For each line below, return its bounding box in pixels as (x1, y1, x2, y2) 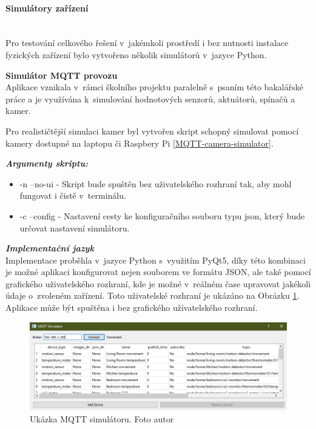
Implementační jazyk (5, 242, 94, 254)
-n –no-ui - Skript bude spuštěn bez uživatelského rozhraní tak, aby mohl (19, 177, 292, 190)
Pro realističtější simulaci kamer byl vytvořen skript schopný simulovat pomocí (5, 124, 299, 137)
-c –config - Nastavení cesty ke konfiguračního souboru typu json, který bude (19, 209, 305, 222)
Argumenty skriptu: (5, 157, 89, 170)
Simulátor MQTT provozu (5, 68, 118, 81)
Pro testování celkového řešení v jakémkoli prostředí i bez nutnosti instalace (5, 36, 289, 49)
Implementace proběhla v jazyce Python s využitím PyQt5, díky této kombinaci (5, 253, 306, 266)
